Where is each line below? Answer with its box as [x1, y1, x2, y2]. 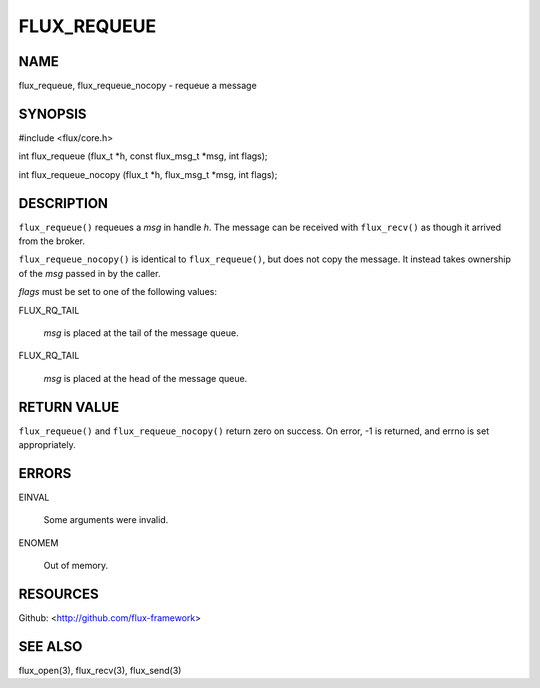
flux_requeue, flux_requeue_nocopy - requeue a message [18, 80, 257, 92]
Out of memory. [43, 560, 109, 572]
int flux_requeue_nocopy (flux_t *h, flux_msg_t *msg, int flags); [18, 168, 278, 180]
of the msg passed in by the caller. [18, 267, 161, 279]
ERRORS [18, 465, 72, 482]
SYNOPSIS [18, 105, 87, 122]
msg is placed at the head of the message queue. [43, 372, 248, 384]
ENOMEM [18, 536, 59, 549]
